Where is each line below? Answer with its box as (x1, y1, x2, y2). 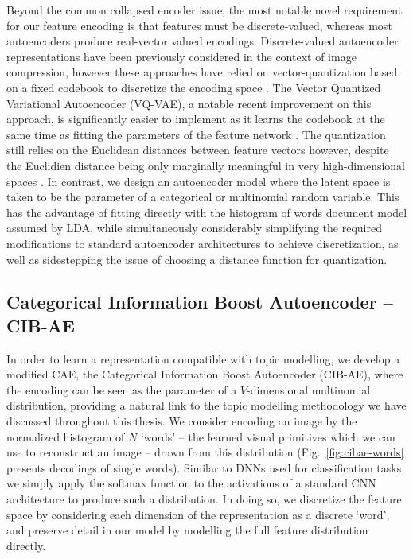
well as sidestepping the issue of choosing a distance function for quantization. (6, 250, 388, 267)
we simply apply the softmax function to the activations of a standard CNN (6, 475, 376, 491)
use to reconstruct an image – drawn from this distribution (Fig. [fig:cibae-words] (6, 444, 404, 460)
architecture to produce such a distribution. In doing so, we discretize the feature (6, 491, 402, 507)
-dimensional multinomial (246, 381, 371, 398)
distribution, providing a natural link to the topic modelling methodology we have (6, 397, 407, 413)
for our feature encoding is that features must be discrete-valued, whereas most (6, 17, 392, 33)
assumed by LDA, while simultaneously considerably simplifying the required (6, 219, 382, 236)
